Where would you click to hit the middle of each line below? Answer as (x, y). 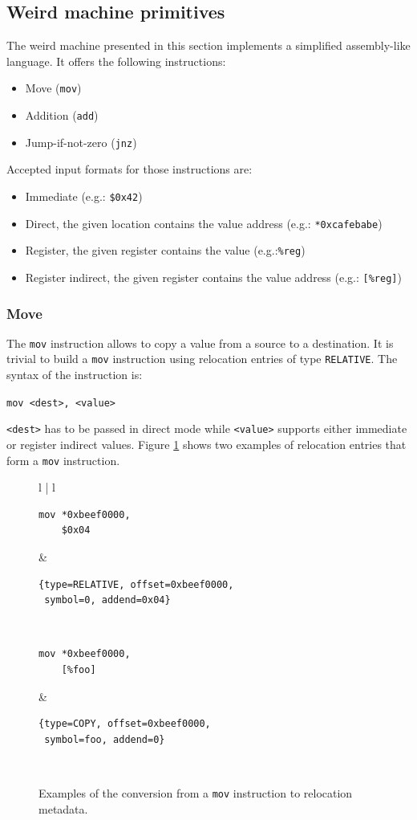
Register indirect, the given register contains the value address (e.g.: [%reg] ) (213, 277)
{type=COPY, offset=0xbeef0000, (125, 724)
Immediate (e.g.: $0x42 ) (84, 196)
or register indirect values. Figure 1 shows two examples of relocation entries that (206, 445)
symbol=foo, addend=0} (105, 739)
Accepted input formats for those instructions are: (130, 169)
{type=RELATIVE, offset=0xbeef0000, (136, 584)
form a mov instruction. (63, 460)
